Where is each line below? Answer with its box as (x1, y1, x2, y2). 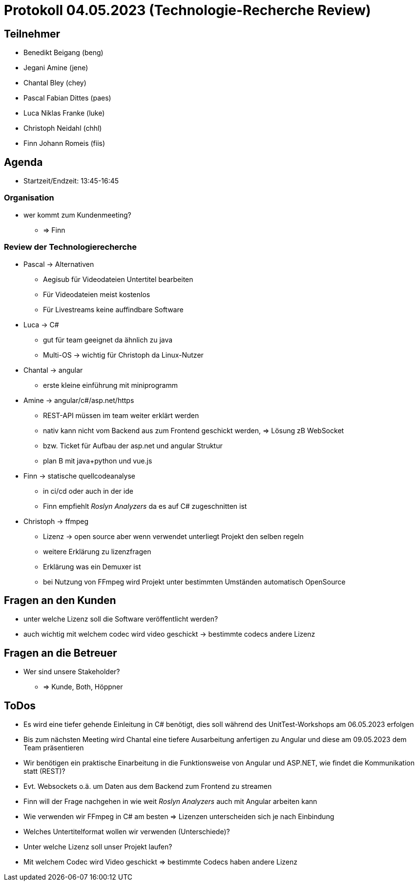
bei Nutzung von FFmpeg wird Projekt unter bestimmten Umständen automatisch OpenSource (43, 577, 346, 586)
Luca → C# (23, 320, 59, 329)
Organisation (4, 193, 54, 203)
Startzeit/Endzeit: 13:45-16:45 (23, 177, 119, 185)
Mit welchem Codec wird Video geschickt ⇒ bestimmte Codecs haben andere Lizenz (23, 858, 297, 866)
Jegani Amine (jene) (23, 63, 88, 72)
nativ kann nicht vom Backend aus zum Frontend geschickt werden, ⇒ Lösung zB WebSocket (43, 426, 344, 435)
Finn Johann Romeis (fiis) (23, 139, 105, 148)
